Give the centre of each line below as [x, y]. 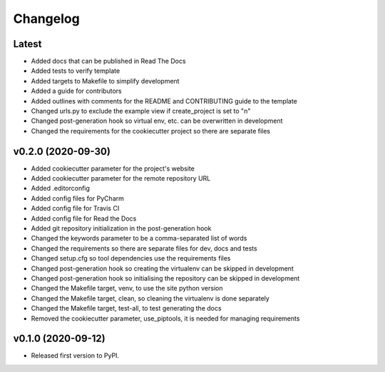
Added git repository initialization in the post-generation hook [121, 228]
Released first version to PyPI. [75, 356]
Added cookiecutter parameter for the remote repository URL [121, 179]
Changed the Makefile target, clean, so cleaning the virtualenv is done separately [150, 298]
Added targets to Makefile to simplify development [105, 81]
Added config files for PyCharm [77, 198]
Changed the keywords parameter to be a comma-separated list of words [139, 238]
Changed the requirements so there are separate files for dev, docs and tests [144, 248]
